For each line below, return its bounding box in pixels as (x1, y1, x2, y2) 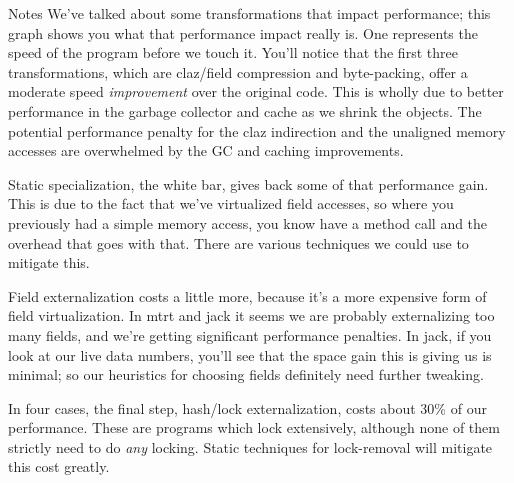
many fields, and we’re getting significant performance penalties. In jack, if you (8, 324, 492, 345)
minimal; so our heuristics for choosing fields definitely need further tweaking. (8, 364, 484, 385)
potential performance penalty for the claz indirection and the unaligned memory (8, 120, 506, 141)
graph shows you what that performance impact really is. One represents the (8, 22, 478, 43)
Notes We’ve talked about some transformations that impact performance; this (8, 3, 491, 23)
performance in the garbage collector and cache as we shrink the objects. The (8, 100, 482, 121)
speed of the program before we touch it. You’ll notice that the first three (8, 42, 458, 63)
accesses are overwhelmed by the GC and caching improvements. (8, 140, 404, 161)
